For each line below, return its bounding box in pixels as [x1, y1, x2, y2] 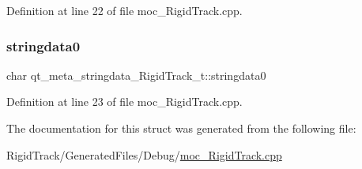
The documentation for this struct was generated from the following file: [6, 120, 356, 136]
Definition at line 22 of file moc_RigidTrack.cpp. [6, 2, 243, 18]
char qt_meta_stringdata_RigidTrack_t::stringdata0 [6, 66, 266, 83]
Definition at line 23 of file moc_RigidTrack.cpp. [6, 93, 243, 110]
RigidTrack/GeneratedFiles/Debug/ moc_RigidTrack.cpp [6, 146, 282, 163]
